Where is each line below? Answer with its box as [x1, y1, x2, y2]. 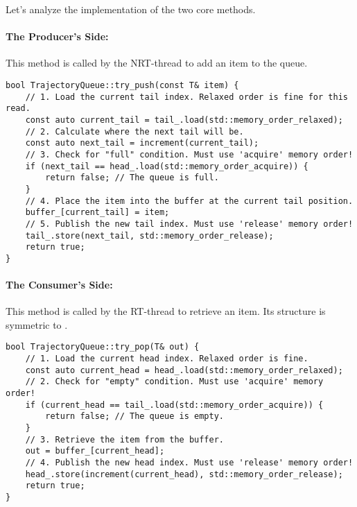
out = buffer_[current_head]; [25, 446, 165, 456]
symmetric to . [6, 317, 68, 332]
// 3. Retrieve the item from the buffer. [25, 434, 224, 445]
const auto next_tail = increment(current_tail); [25, 138, 259, 148]
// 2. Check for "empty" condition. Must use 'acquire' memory [25, 377, 324, 387]
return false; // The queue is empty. [45, 411, 224, 422]
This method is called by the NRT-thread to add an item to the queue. [6, 55, 308, 70]
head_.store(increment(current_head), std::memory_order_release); [25, 469, 343, 479]
